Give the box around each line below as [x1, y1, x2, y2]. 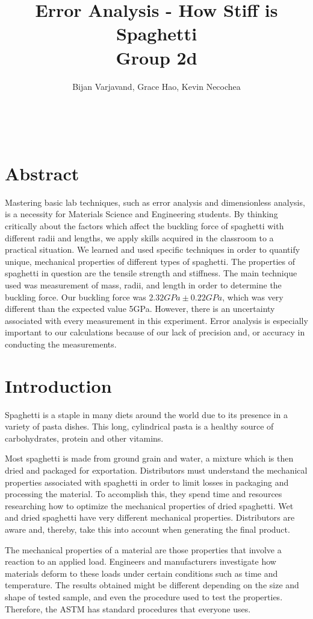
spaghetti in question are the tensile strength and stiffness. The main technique [5, 267, 297, 279]
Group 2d [116, 45, 197, 69]
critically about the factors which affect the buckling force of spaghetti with [5, 220, 284, 232]
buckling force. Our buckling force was [5, 290, 146, 303]
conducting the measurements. [5, 337, 117, 350]
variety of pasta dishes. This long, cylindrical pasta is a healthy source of [5, 420, 274, 433]
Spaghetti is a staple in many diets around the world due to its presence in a [5, 408, 288, 421]
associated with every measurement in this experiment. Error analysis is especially [5, 314, 308, 326]
